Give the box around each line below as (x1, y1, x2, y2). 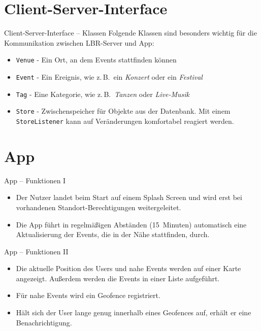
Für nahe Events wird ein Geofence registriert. (16, 290, 160, 301)
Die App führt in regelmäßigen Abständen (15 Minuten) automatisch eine (16, 219, 247, 229)
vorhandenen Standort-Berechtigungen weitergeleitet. (16, 202, 181, 212)
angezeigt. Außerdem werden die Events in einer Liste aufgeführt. (16, 273, 220, 283)
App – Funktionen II (4, 246, 69, 256)
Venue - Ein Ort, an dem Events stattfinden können (16, 54, 177, 65)
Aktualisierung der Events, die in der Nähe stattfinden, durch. (16, 229, 210, 240)
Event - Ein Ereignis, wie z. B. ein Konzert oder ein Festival (16, 71, 203, 82)
